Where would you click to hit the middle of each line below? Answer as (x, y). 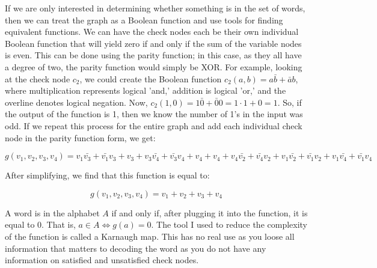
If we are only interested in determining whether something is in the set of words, (155, 8)
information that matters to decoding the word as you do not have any (136, 248)
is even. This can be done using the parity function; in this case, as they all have (153, 55)
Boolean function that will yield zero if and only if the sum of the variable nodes (153, 43)
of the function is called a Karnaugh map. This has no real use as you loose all (150, 236)
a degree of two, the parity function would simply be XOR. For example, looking (154, 66)
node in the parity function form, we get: (80, 137)
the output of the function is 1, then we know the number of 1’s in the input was (154, 114)
